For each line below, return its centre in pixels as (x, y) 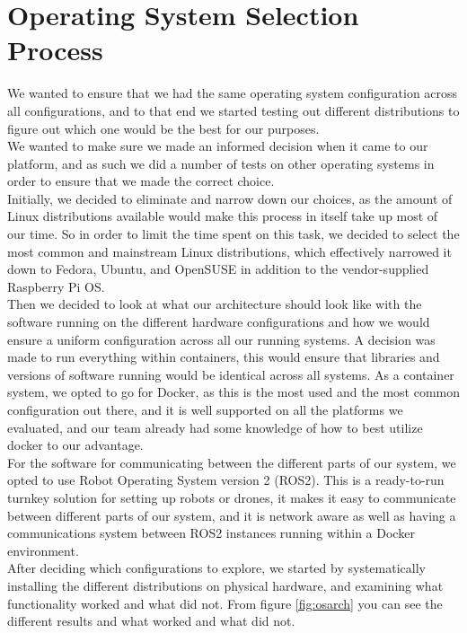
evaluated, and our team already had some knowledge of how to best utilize (215, 427)
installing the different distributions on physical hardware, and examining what (225, 585)
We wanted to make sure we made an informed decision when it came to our (218, 146)
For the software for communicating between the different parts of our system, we (232, 462)
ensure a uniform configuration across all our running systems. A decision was (221, 339)
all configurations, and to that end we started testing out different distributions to (233, 110)
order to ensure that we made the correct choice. (141, 181)
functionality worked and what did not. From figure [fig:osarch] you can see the (225, 603)
